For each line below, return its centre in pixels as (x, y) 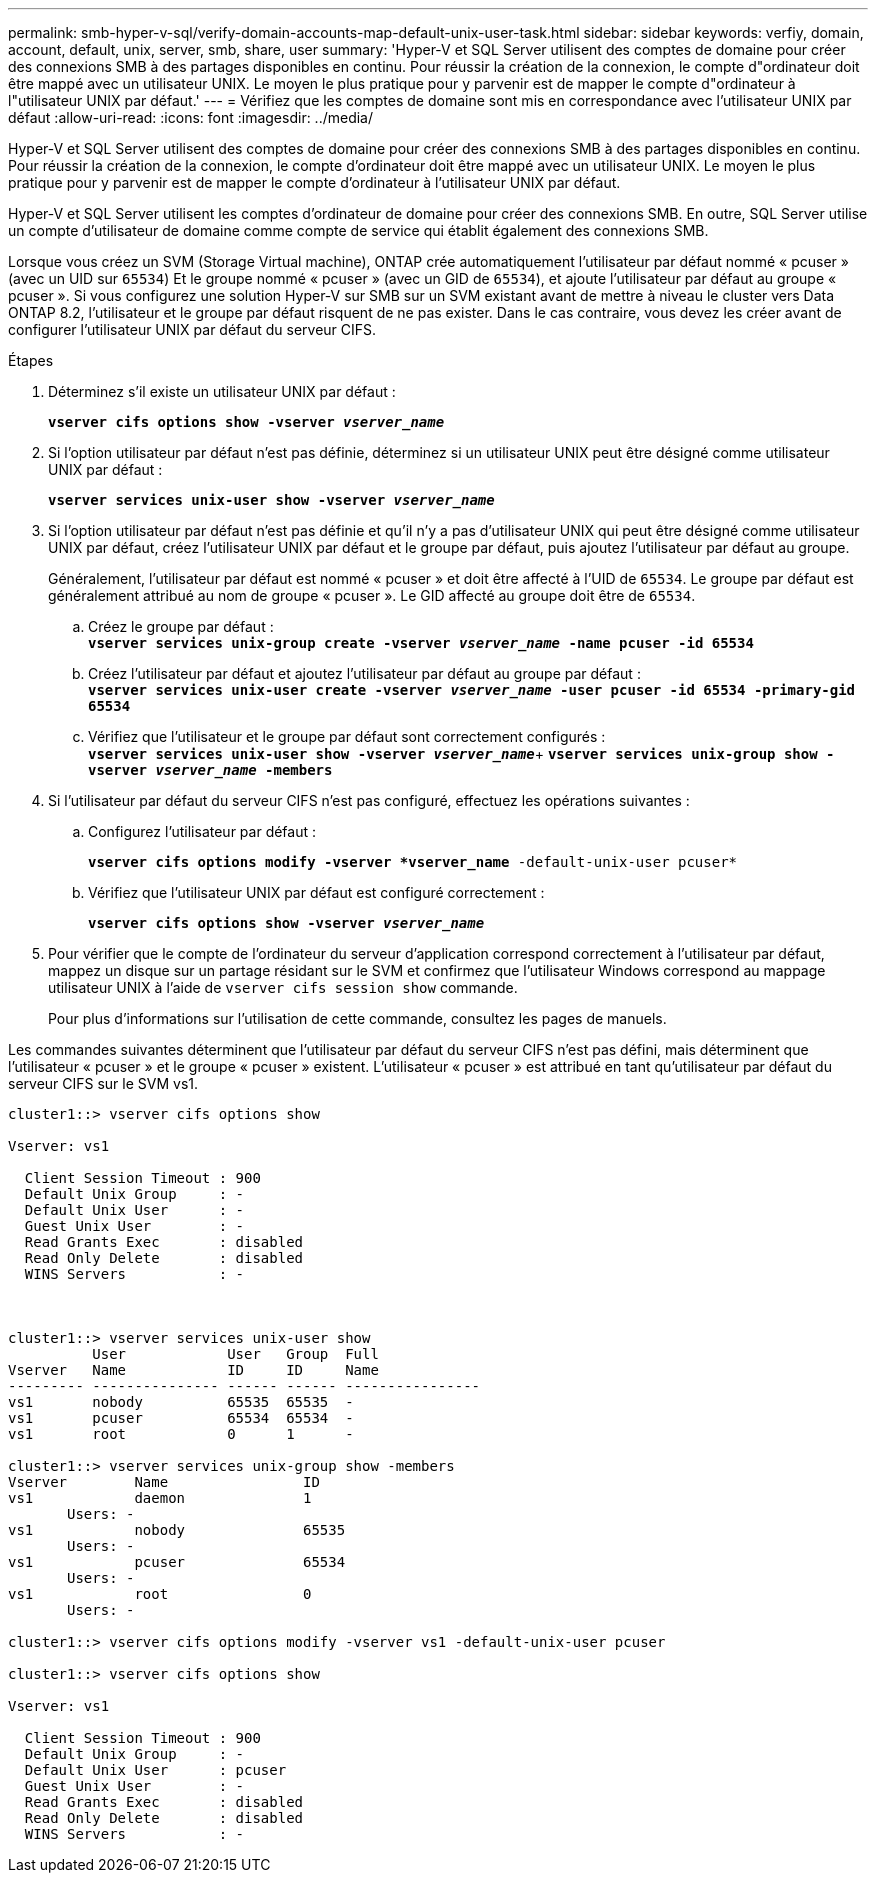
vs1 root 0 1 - (181, 1434)
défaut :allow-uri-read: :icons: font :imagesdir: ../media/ (191, 117)
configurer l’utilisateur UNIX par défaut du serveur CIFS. (192, 329)
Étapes (31, 360)
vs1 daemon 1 (160, 1498)
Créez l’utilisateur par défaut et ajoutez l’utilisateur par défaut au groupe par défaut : (364, 673)
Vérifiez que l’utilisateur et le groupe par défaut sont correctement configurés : (347, 736)
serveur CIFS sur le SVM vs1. (103, 1083)
